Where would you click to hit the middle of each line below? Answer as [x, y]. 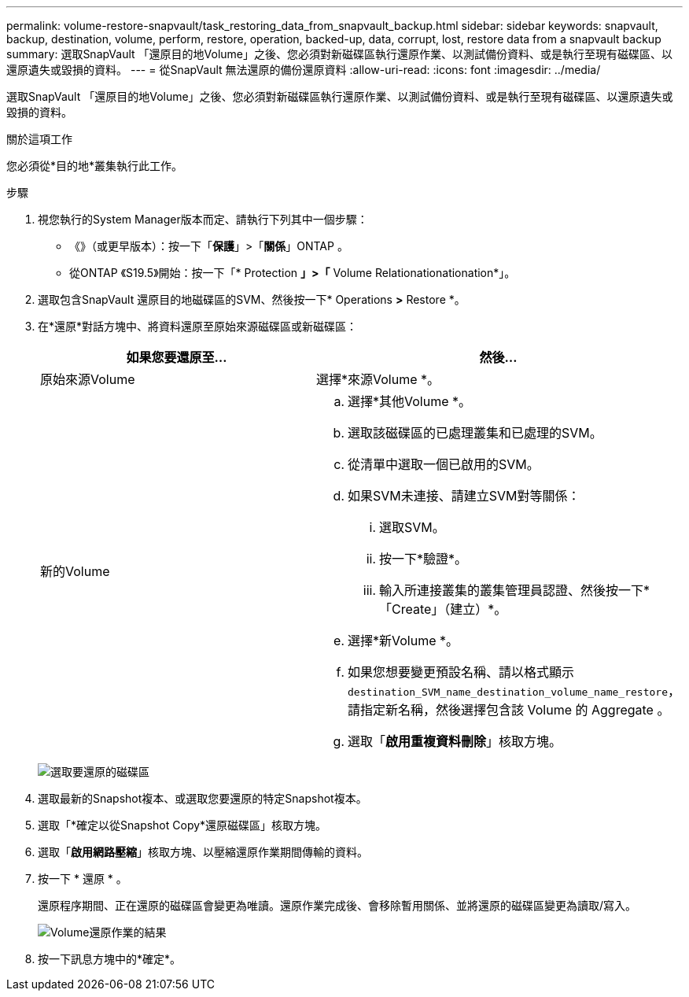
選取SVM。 [412, 527]
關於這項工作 [39, 139]
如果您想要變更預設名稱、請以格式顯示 [461, 672]
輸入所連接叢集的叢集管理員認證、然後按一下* [514, 590]
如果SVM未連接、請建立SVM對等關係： [464, 496]
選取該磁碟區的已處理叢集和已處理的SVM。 [475, 433]
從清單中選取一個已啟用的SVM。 [443, 464]
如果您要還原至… [177, 357]
